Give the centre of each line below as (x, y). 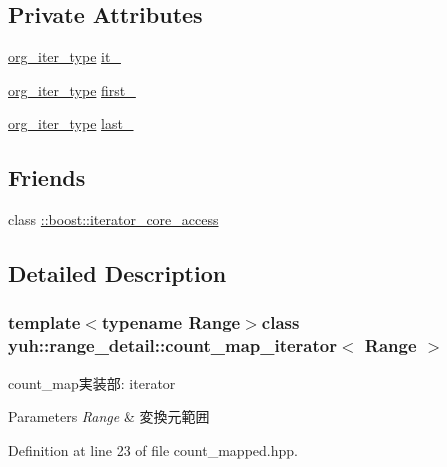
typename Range (171, 322)
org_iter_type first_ (72, 89)
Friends (47, 177)
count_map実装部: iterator (92, 382)
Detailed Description (117, 273)
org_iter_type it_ (64, 56)
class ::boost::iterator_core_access (113, 219)
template (44, 322)
